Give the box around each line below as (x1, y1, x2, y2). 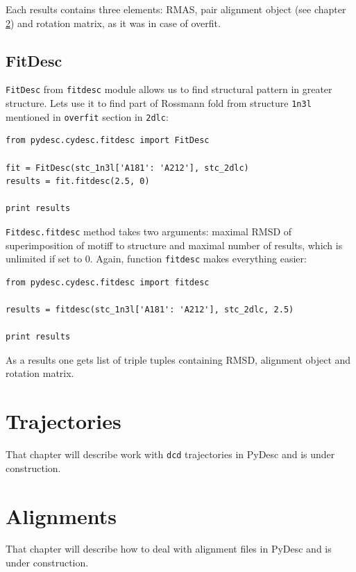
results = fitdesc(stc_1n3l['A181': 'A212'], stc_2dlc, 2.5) (6, 305, 294, 315)
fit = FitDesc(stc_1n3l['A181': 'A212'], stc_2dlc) (6, 162, 249, 173)
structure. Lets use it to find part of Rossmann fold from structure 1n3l (6, 96, 312, 110)
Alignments (6, 501, 117, 530)
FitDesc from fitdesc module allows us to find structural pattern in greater (6, 82, 332, 96)
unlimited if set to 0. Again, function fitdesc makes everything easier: (6, 251, 307, 266)
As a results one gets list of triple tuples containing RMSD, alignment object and (6, 352, 351, 367)
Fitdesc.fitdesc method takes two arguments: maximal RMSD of (6, 224, 292, 238)
